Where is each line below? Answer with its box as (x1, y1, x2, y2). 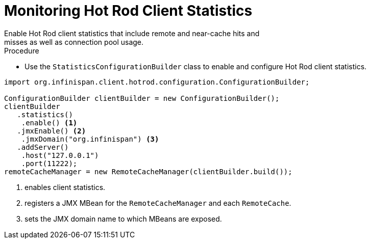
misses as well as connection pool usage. (4, 37, 144, 46)
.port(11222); (21, 159, 78, 168)
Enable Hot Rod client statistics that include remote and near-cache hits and (4, 29, 260, 38)
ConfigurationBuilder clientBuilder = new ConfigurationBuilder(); (4, 94, 280, 102)
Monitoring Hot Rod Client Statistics (4, 2, 253, 19)
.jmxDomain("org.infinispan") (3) (21, 134, 159, 143)
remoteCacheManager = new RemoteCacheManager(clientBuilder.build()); (4, 167, 292, 176)
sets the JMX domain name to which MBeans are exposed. (24, 214, 222, 223)
